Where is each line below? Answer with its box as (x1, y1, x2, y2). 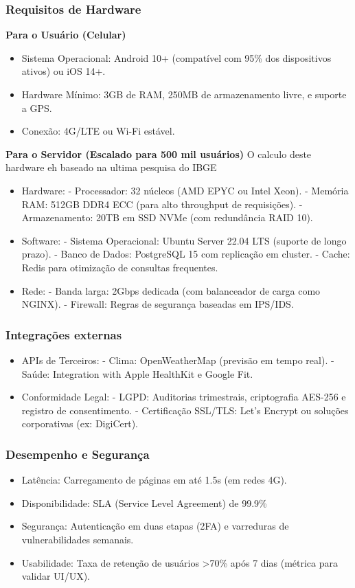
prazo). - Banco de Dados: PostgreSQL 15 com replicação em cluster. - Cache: (21, 247, 350, 261)
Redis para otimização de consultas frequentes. (21, 260, 218, 274)
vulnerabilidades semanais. (21, 532, 134, 546)
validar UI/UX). (21, 569, 91, 583)
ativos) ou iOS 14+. (21, 64, 106, 78)
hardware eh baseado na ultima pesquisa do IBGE (5, 160, 217, 174)
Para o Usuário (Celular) (5, 27, 126, 42)
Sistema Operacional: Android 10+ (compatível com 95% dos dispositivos (21, 50, 332, 65)
